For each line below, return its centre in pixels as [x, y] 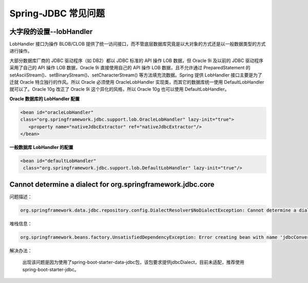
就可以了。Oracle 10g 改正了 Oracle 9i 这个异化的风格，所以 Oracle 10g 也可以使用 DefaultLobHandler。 [119, 89]
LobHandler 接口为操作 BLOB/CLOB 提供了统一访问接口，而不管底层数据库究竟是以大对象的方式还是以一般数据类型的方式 [138, 44]
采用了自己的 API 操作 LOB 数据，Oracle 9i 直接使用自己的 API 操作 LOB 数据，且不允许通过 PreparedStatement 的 [130, 68]
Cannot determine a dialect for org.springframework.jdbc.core [112, 184]
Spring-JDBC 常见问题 [57, 13]
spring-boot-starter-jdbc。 [51, 269]
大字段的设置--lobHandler [51, 32]
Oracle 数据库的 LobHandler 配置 [45, 99]
